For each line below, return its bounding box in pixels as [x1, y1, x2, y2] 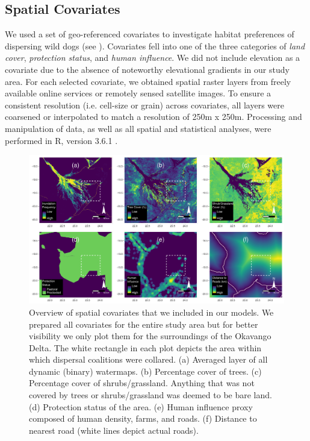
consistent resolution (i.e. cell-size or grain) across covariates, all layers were [5, 98, 284, 111]
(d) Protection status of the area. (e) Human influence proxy [29, 400, 253, 413]
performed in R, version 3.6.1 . [5, 134, 118, 146]
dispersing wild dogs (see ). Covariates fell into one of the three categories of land [5, 39, 305, 52]
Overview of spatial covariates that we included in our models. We [29, 305, 274, 318]
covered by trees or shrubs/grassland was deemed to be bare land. [29, 389, 272, 401]
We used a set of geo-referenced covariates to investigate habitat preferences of [5, 28, 294, 40]
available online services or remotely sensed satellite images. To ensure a [5, 87, 271, 99]
